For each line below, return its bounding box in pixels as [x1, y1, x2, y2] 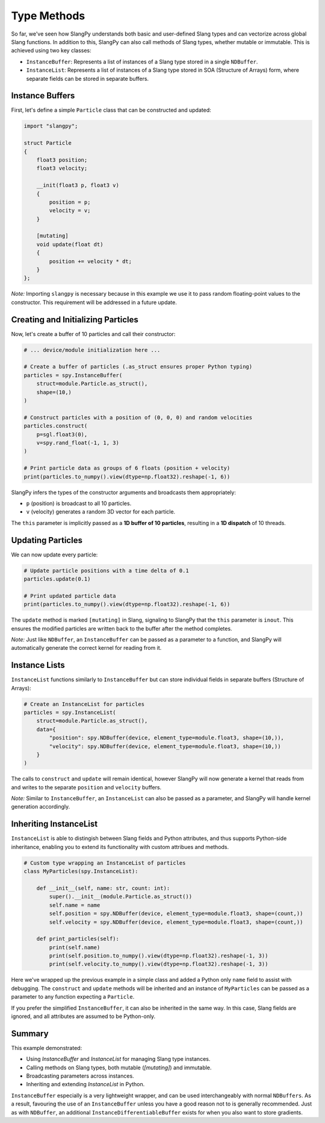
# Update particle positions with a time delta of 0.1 [23, 567, 189, 574]
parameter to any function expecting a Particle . [11, 993, 135, 1001]
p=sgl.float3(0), [36, 431, 88, 437]
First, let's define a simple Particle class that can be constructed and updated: [11, 106, 211, 114]
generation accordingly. [11, 803, 70, 810]
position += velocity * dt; [49, 258, 132, 265]
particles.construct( [23, 422, 88, 430]
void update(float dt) [36, 241, 104, 247]
